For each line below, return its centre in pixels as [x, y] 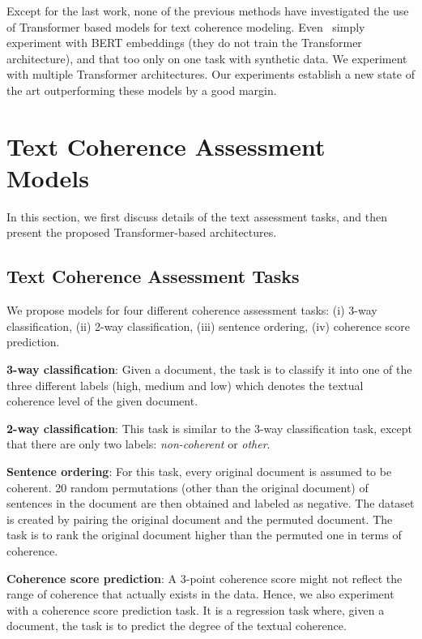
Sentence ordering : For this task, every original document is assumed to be [199, 472]
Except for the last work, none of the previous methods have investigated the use [208, 11]
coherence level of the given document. [102, 401]
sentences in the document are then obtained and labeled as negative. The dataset [211, 503]
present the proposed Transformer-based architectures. [142, 232]
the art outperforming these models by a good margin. [142, 90]
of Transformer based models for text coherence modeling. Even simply [186, 26]
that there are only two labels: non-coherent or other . [139, 444]
